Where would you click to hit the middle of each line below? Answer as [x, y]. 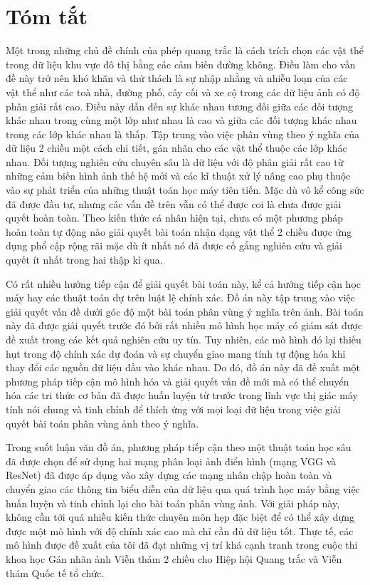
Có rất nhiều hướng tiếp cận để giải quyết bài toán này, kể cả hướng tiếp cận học [183, 283]
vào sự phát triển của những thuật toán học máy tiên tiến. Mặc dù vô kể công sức [185, 190]
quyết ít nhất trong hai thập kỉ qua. [84, 260]
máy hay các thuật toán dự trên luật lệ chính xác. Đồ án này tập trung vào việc [181, 297]
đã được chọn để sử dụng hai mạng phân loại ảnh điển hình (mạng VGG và [171, 461]
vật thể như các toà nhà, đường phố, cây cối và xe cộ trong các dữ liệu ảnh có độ [183, 92]
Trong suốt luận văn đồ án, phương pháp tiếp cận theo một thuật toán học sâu [179, 447]
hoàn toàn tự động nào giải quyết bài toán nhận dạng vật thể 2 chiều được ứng [179, 231]
